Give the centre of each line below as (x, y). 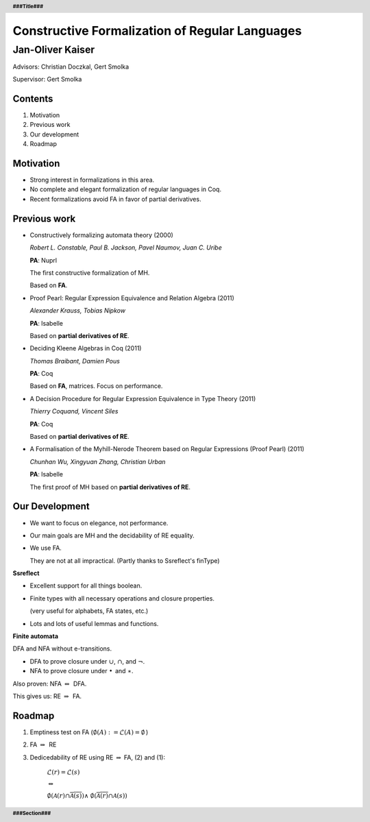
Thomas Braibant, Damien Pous (75, 361)
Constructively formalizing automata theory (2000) (102, 235)
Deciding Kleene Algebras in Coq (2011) (86, 348)
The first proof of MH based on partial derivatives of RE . (110, 487)
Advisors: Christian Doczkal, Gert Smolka (71, 67)
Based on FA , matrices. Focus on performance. (96, 386)
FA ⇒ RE (43, 745)
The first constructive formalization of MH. (90, 273)
